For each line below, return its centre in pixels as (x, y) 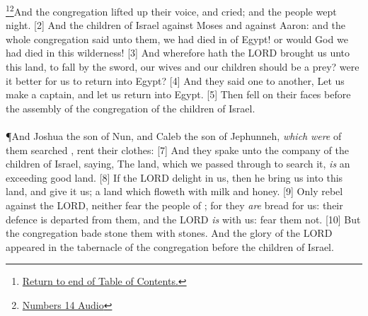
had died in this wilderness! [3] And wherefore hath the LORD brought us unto (178, 53)
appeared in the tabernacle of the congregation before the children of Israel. (170, 246)
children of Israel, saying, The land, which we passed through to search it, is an (178, 164)
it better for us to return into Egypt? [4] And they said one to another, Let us (175, 80)
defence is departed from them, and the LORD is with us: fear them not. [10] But (183, 219)
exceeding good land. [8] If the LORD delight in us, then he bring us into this (174, 177)
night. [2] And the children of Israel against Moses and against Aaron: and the (176, 25)
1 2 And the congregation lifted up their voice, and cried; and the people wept (171, 10)
